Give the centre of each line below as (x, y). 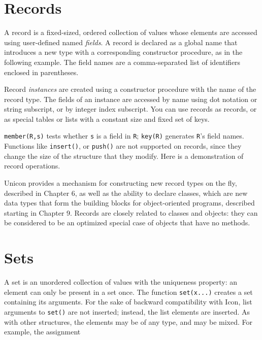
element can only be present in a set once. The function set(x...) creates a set (128, 292)
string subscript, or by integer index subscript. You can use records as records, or (130, 109)
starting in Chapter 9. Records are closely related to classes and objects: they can (131, 212)
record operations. (32, 166)
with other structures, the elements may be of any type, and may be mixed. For (128, 321)
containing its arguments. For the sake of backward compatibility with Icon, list (128, 302)
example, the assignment (42, 332)
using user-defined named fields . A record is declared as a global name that (121, 42)
